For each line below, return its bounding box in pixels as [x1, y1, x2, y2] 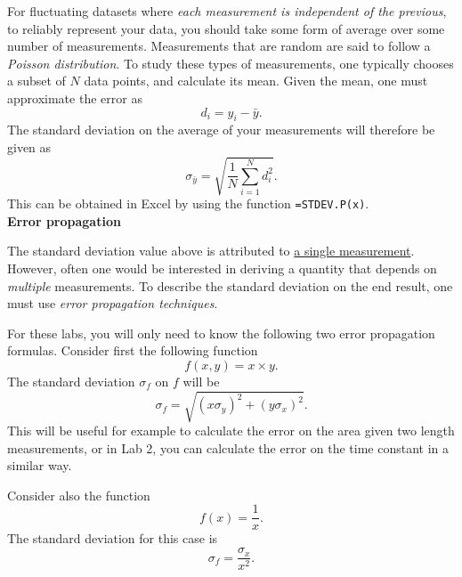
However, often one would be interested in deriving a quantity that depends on [7, 258, 437, 277]
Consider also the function [7, 485, 150, 504]
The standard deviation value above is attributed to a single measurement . [7, 241, 415, 260]
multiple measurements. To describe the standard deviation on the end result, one [7, 276, 453, 295]
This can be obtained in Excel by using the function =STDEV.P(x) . [7, 194, 369, 213]
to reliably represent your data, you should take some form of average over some [7, 19, 445, 37]
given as [7, 137, 52, 156]
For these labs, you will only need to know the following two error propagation [7, 323, 435, 342]
